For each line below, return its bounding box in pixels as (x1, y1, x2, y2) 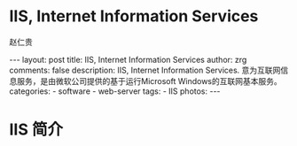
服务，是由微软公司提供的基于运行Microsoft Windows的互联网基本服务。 (16, 75, 282, 86)
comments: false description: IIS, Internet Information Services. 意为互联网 (9, 65, 281, 75)
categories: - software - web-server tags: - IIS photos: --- (9, 86, 221, 96)
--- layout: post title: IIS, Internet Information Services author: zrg (9, 54, 247, 65)
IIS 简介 (9, 119, 64, 140)
